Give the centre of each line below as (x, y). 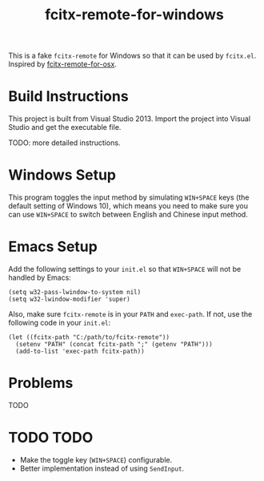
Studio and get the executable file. (65, 127)
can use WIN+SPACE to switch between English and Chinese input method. (128, 215)
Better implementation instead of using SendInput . (102, 468)
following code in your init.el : (60, 323)
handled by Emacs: (40, 277)
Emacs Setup (53, 247)
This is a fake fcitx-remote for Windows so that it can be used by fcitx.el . (132, 56)
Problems (41, 383)
